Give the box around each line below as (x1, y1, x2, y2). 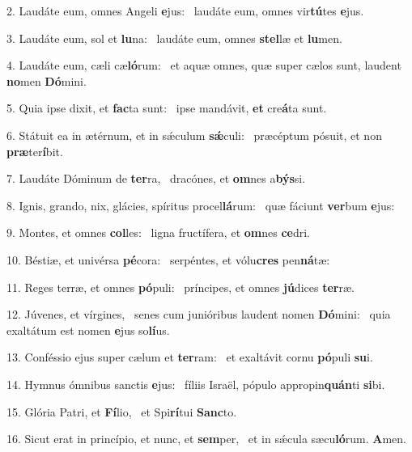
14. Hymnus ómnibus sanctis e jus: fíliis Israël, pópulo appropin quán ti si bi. (6, 375, 385, 392)
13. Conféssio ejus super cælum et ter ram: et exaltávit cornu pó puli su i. (6, 349, 373, 365)
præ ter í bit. (6, 142, 63, 159)
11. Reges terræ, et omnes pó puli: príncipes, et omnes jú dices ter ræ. (6, 278, 355, 295)
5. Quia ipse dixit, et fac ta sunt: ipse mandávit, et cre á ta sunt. (6, 99, 327, 116)
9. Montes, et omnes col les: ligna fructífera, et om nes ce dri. (6, 224, 311, 241)
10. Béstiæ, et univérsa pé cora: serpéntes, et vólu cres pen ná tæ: (6, 251, 330, 268)
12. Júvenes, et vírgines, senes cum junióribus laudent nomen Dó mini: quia (6, 306, 391, 323)
